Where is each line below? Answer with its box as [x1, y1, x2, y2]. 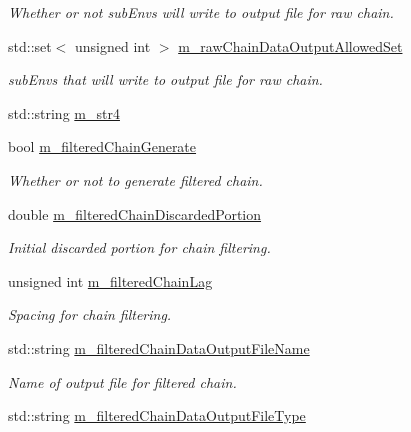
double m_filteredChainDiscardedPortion [8, 203, 262, 224]
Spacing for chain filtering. [8, 304, 172, 325]
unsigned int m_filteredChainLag [8, 270, 213, 291]
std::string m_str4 [8, 102, 120, 123]
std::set [8, 35, 52, 56]
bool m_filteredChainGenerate [8, 136, 197, 157]
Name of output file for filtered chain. [8, 371, 237, 392]
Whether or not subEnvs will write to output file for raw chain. [8, 2, 394, 22]
